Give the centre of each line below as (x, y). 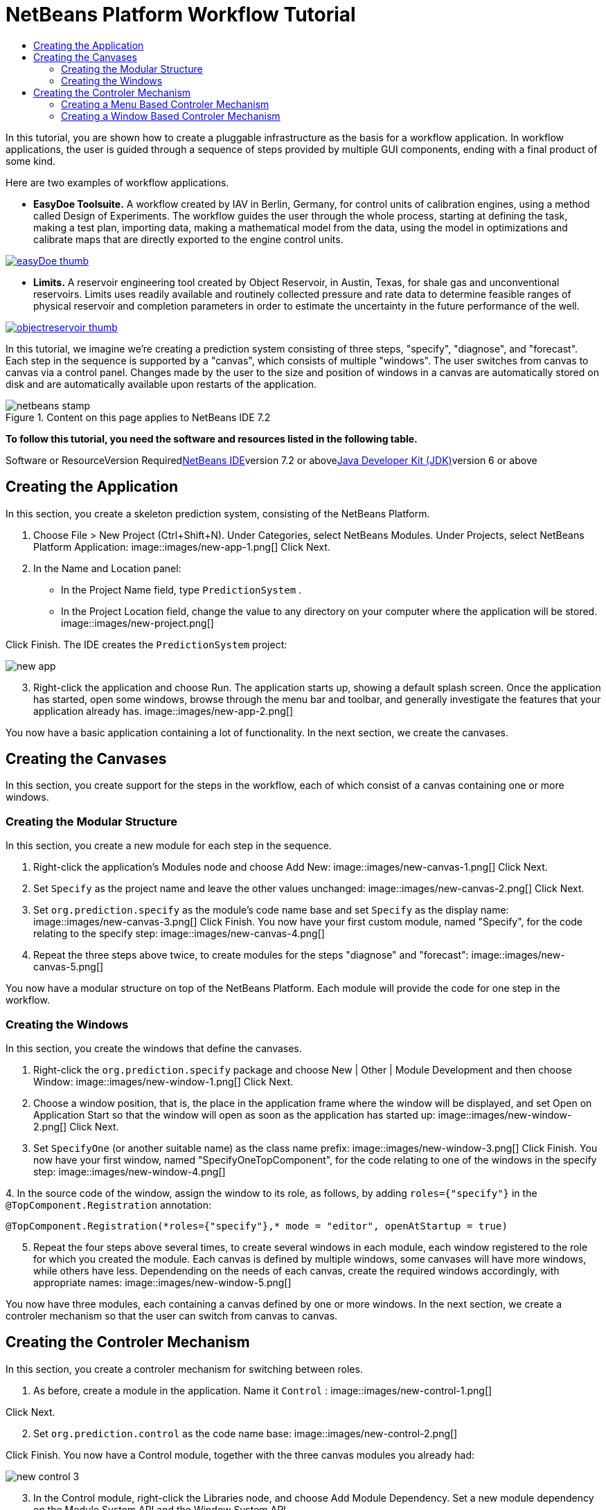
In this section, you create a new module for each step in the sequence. (169, 846)
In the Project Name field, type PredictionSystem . (181, 589)
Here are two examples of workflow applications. (117, 182)
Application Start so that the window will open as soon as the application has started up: (234, 1114)
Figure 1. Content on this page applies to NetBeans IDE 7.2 (138, 417)
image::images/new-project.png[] (137, 623)
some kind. (31, 161)
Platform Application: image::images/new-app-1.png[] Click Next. (182, 547)
